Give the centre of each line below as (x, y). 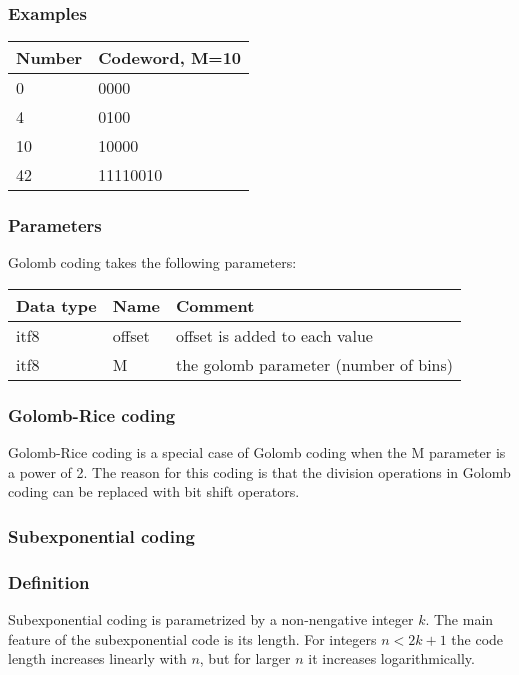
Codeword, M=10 (170, 58)
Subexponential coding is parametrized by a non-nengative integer (211, 619)
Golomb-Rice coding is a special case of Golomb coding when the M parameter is (257, 452)
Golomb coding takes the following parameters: (152, 262)
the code (477, 638)
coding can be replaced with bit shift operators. (154, 491)
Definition (49, 581)
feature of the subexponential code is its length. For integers (192, 638)
